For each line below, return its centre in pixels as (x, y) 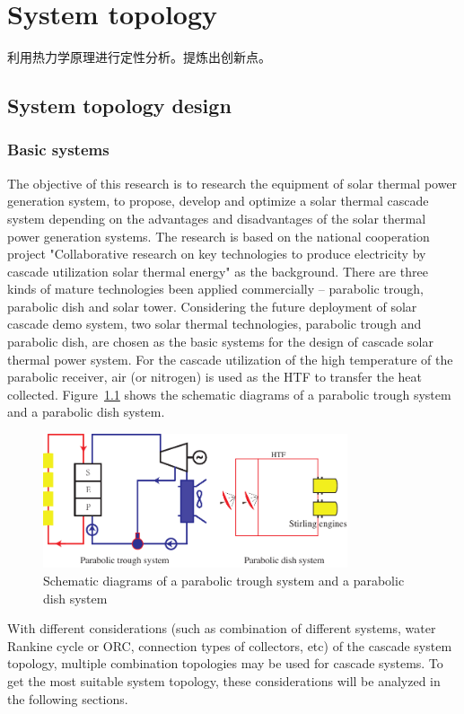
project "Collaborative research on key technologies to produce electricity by (217, 254)
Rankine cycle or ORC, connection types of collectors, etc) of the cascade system (230, 645)
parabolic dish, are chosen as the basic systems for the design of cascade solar (220, 342)
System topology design (119, 106)
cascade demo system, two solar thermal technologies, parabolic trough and (214, 324)
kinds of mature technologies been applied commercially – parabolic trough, (215, 289)
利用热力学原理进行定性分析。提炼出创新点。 (139, 57)
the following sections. (68, 698)
